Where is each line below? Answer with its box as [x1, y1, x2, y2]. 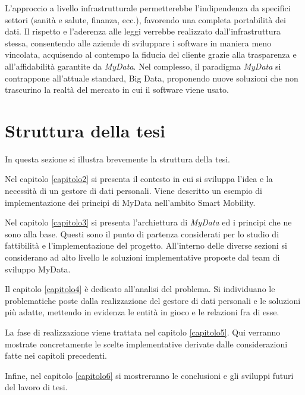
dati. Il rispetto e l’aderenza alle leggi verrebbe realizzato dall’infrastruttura [5, 25, 281, 37]
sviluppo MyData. [5, 262, 71, 275]
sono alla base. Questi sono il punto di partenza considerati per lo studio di [5, 227, 279, 240]
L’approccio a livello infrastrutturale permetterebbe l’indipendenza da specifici [5, 2, 291, 14]
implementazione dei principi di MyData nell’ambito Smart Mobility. [5, 196, 256, 208]
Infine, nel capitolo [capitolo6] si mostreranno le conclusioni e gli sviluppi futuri [5, 369, 294, 381]
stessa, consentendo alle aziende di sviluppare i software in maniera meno [5, 36, 272, 49]
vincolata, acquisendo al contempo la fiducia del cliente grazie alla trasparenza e [5, 48, 297, 61]
